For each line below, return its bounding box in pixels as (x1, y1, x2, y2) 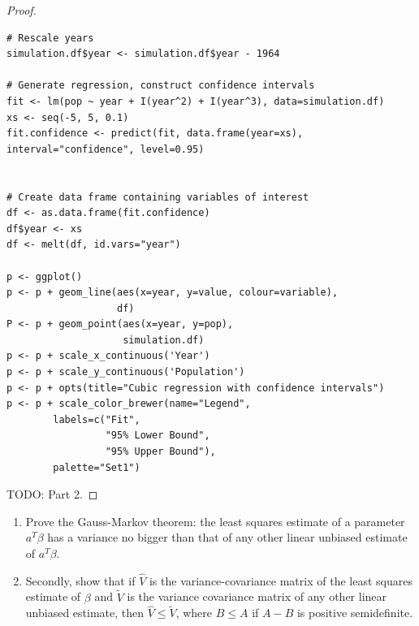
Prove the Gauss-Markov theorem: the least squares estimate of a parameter (25, 512, 405, 529)
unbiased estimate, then (25, 604, 145, 621)
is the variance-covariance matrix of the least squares (149, 572, 413, 589)
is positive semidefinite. (296, 604, 413, 621)
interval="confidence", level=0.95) (6, 143, 205, 155)
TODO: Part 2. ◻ (6, 486, 98, 503)
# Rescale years (6, 32, 94, 44)
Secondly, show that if (25, 572, 136, 589)
